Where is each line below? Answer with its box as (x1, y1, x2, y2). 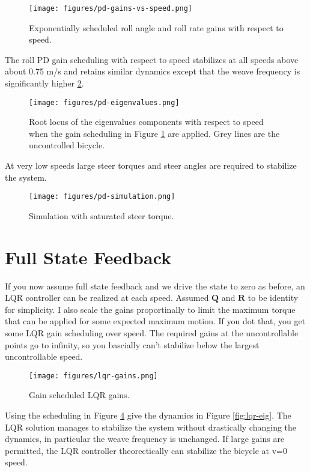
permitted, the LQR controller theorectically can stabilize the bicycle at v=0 (5, 444, 287, 456)
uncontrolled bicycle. (29, 139, 105, 151)
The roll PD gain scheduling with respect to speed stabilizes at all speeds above (5, 53, 299, 65)
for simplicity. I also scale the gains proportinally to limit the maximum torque (5, 303, 296, 315)
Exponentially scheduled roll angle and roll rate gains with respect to (29, 21, 284, 34)
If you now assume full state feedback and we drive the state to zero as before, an (5, 279, 305, 292)
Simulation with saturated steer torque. (29, 209, 174, 222)
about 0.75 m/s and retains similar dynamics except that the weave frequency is (5, 65, 300, 77)
